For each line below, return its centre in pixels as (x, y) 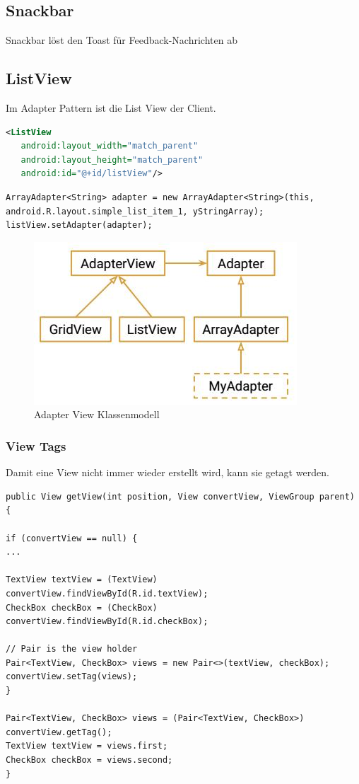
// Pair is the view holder (72, 649)
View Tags (36, 445)
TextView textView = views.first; (87, 746)
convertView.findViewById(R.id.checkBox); (107, 622)
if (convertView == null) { (72, 538)
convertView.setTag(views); (72, 677)
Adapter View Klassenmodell (97, 414)
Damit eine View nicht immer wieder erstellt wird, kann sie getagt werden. (167, 472)
